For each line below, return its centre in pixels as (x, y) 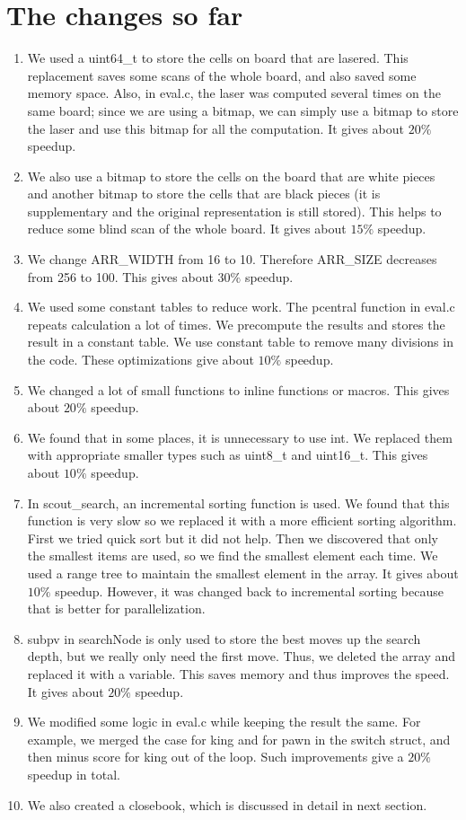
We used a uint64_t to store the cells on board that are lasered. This (218, 58)
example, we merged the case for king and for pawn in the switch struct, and (239, 739)
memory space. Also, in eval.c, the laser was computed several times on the (234, 93)
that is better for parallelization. (116, 608)
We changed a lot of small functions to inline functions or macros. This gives (238, 389)
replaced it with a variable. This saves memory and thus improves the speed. (238, 673)
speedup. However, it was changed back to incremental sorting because (249, 591)
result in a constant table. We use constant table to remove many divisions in (240, 342)
